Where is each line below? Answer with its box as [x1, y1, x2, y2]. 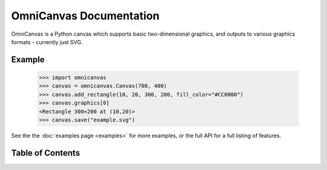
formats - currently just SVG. [11, 38, 83, 45]
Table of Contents [11, 148, 81, 158]
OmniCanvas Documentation [11, 9, 160, 22]
